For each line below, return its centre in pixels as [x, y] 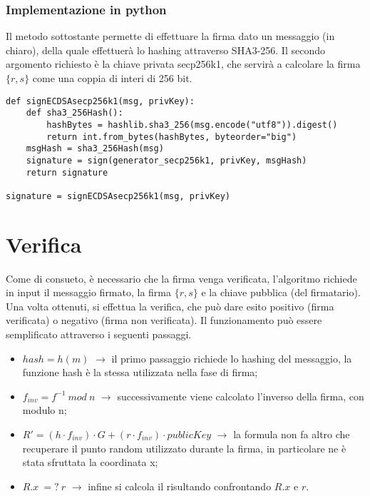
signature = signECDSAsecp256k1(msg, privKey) [118, 196]
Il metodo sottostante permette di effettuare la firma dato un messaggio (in [170, 36]
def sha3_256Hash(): [74, 113]
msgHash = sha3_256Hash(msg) [95, 149]
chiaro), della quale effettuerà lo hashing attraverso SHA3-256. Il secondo [165, 50]
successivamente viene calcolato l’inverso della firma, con [241, 396]
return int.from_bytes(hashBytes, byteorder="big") [172, 137]
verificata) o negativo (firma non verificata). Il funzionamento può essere [164, 320]
